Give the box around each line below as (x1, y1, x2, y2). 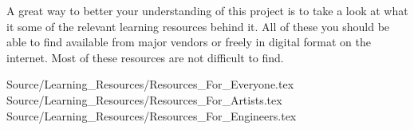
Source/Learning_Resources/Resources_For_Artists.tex (6, 91, 282, 108)
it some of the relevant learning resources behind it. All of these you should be (6, 18, 390, 34)
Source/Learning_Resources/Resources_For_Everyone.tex (6, 76, 294, 93)
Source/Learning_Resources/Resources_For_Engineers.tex (6, 107, 297, 124)
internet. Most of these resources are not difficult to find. (6, 49, 284, 65)
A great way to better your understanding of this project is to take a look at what (6, 2, 408, 18)
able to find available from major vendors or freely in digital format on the (6, 33, 371, 50)
